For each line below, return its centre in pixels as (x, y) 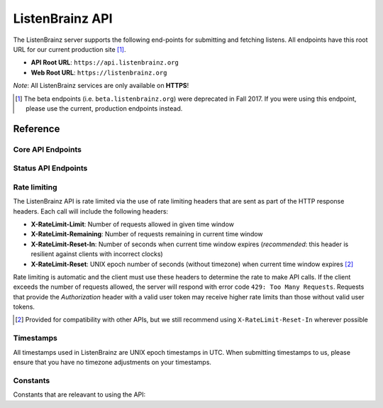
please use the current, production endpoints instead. (104, 108)
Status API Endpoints (50, 168)
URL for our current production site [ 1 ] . (70, 49)
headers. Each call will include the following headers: (91, 211)
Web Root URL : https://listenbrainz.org (99, 72)
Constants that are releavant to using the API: (79, 395)
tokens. (24, 307)
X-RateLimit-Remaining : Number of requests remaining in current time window (147, 234)
